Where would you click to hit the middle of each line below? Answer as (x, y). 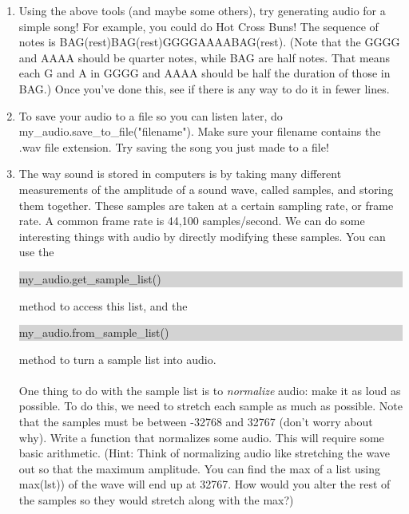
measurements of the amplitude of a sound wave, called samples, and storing (206, 189)
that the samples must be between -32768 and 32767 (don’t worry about (196, 422)
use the (36, 252)
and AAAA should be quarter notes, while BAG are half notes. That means (204, 57)
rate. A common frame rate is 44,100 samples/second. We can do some (192, 221)
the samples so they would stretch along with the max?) (156, 500)
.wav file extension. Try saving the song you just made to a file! (174, 146)
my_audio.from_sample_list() (94, 332)
